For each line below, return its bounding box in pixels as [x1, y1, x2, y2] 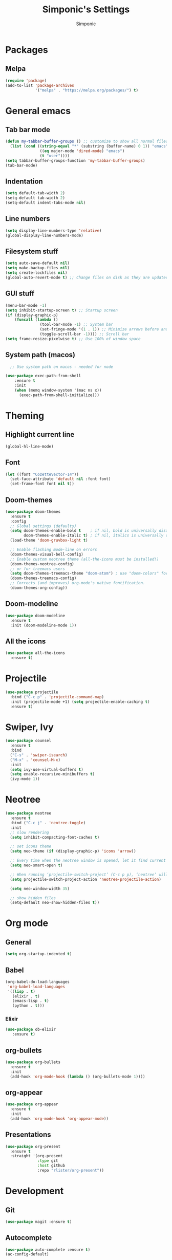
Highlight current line [5, 430, 75, 439]
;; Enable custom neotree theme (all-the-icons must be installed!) [10, 557, 159, 562]
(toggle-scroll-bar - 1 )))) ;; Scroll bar [39, 331, 130, 337]
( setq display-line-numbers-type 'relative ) [5, 228, 102, 233]
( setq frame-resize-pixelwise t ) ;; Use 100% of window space [5, 336, 141, 341]
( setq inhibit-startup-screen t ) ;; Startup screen [5, 307, 118, 313]
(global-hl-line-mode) [5, 443, 54, 449]
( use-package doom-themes [5, 509, 60, 514]
